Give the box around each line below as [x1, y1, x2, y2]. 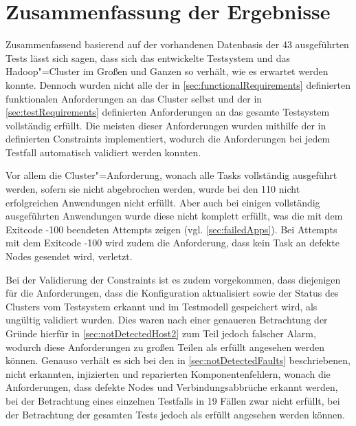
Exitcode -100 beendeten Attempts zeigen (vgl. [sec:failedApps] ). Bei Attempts [5, 222, 337, 236]
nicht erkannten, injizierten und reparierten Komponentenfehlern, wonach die [5, 366, 331, 381]
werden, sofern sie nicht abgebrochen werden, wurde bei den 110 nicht [5, 182, 300, 196]
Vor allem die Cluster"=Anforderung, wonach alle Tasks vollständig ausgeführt [5, 168, 337, 182]
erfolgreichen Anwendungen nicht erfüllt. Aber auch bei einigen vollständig [5, 195, 320, 209]
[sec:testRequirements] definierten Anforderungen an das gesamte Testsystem [5, 105, 330, 119]
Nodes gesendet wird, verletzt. [5, 249, 133, 264]
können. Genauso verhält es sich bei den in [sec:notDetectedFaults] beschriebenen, [5, 353, 351, 368]
